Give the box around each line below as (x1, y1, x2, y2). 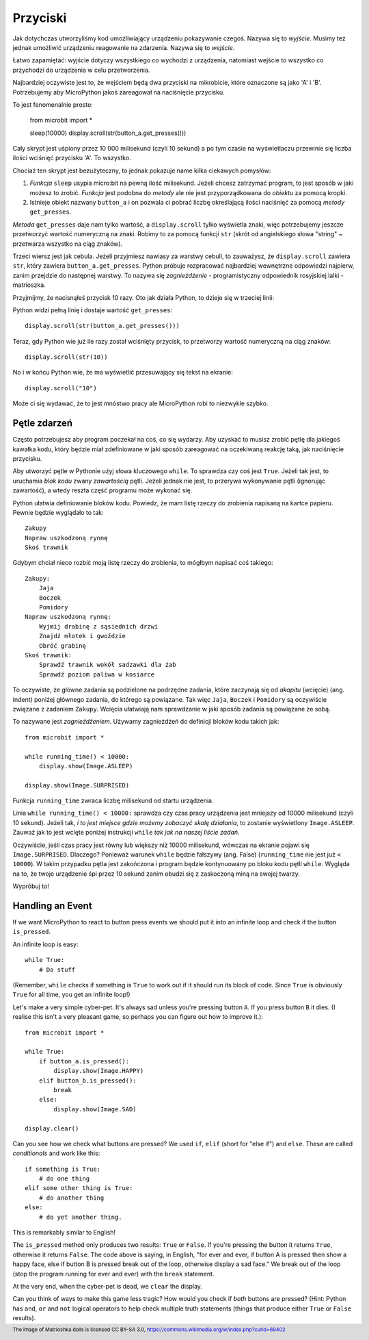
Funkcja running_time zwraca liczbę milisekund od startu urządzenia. (12, 796, 215, 805)
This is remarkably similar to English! (12, 1228, 116, 1237)
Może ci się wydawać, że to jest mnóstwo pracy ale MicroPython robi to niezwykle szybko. (12, 399, 269, 407)
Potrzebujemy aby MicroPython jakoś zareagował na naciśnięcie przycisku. (12, 88, 225, 96)
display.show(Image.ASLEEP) (38, 762, 133, 770)
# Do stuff (38, 965, 76, 974)
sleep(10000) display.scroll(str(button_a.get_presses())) (29, 129, 187, 137)
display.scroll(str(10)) (25, 353, 108, 361)
